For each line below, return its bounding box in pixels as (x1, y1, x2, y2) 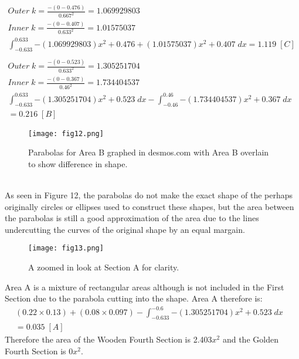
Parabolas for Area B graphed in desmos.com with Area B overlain (28, 146, 269, 158)
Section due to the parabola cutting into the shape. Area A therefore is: (5, 292, 263, 304)
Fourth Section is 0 (5, 344, 73, 357)
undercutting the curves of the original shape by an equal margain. (5, 223, 245, 235)
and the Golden (222, 333, 278, 346)
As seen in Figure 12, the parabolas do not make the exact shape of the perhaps (5, 189, 293, 201)
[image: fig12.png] (28, 129, 104, 138)
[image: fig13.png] (28, 244, 104, 253)
